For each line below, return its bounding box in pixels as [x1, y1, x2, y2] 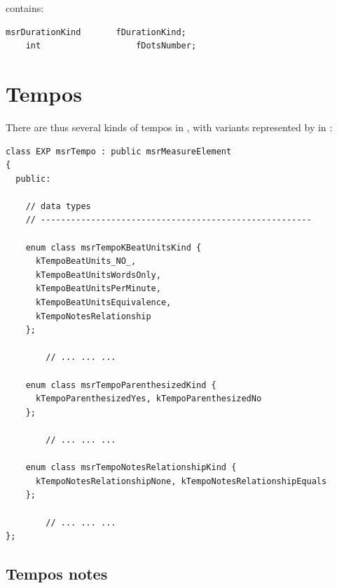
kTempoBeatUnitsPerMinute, [35, 283, 161, 294]
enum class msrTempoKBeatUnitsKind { [25, 242, 202, 253]
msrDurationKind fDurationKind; [6, 27, 186, 37]
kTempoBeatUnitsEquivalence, [35, 298, 172, 308]
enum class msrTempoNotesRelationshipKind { [25, 462, 237, 473]
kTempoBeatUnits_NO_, [35, 256, 137, 267]
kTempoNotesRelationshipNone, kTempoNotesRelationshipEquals [35, 476, 327, 486]
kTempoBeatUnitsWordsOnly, [35, 269, 161, 280]
